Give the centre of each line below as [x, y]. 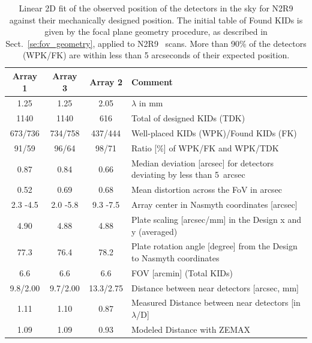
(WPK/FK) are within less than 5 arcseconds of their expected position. [156, 55]
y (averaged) [154, 231]
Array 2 [106, 81]
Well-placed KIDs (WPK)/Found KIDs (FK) [214, 133]
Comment [152, 81]
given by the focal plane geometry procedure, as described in [156, 32]
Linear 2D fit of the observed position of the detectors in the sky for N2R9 [156, 8]
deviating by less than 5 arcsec [188, 175]
